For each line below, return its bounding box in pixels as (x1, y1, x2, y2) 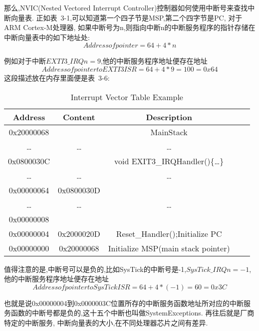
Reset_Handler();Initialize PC (116, 227, 222, 239)
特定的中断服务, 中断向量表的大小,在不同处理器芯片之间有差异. (4, 317, 208, 327)
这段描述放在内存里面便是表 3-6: (4, 72, 110, 83)
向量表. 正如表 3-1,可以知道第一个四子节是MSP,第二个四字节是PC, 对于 (10, 12, 243, 23)
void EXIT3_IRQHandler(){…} (114, 155, 224, 167)
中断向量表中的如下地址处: (4, 32, 90, 42)
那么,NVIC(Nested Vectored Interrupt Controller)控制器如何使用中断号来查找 (4, 3, 248, 13)
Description (146, 111, 192, 123)
